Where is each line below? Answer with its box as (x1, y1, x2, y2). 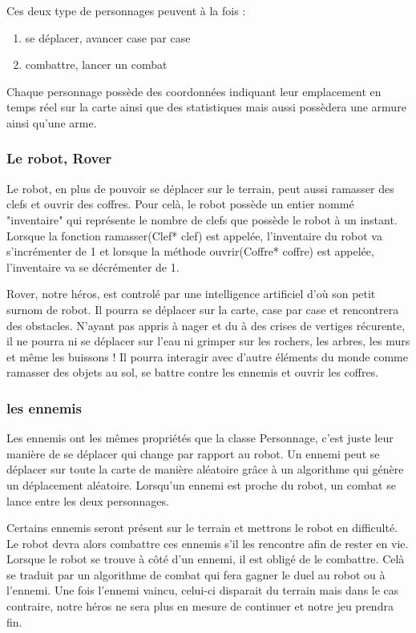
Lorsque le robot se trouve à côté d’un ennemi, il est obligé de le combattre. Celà (6, 550, 405, 567)
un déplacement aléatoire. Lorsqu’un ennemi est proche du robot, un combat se (6, 476, 396, 493)
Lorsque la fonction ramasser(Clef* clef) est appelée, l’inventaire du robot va (6, 227, 382, 244)
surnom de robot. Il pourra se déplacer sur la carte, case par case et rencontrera (6, 300, 399, 317)
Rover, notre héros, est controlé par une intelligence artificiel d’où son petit (6, 285, 376, 302)
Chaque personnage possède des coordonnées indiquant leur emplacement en (6, 83, 382, 99)
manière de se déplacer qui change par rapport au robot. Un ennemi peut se (6, 445, 380, 462)
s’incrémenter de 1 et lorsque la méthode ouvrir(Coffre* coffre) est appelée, (6, 243, 374, 260)
